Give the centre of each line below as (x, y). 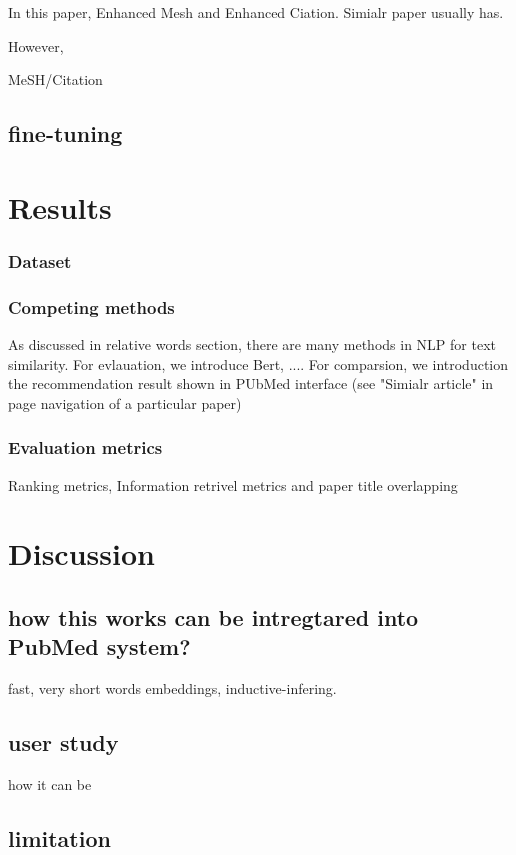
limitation (59, 837)
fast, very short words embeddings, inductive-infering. (172, 688)
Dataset (40, 260)
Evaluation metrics (85, 447)
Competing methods (91, 306)
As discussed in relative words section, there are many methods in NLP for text (252, 344)
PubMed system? (99, 646)
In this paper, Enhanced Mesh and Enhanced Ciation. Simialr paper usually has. (256, 12)
